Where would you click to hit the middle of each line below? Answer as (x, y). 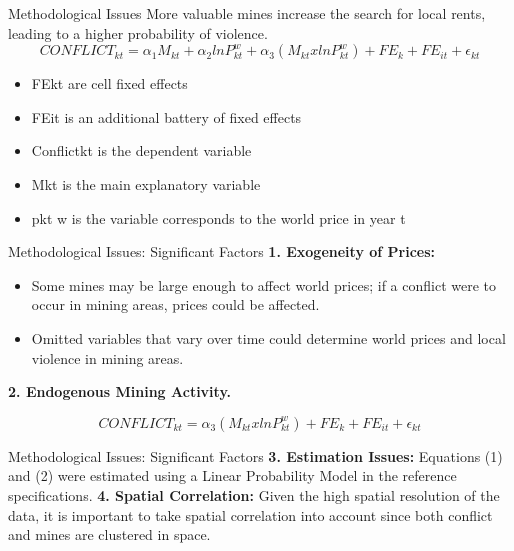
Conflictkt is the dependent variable (141, 150)
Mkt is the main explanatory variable (146, 183)
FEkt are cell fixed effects (109, 83)
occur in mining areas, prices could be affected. (175, 304)
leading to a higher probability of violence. (138, 32)
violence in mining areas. (107, 357)
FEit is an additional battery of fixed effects (166, 116)
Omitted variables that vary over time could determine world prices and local (268, 337)
